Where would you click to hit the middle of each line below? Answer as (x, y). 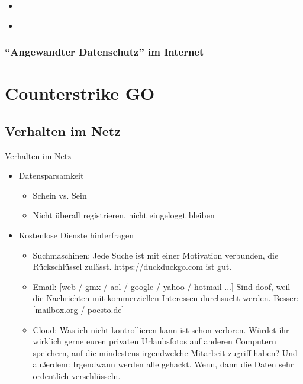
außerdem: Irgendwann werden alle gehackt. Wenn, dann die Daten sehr (163, 364)
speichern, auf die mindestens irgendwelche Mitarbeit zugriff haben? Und (165, 352)
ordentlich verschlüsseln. (77, 375)
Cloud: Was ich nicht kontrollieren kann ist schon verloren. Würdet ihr (161, 329)
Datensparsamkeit (51, 175)
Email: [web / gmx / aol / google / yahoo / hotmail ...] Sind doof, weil (162, 286)
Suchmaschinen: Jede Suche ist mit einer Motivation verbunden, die (156, 255)
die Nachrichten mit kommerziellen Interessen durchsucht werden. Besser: (166, 298)
